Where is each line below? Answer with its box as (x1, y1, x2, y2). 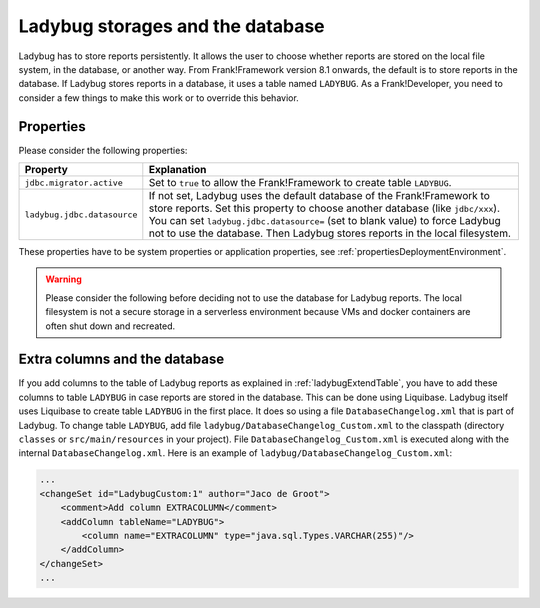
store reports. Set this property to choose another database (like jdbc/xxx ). (148, 201, 500, 215)
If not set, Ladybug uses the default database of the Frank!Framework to (148, 189, 490, 203)
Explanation (148, 163, 207, 177)
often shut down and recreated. (45, 320, 176, 332)
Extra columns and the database (18, 351, 225, 368)
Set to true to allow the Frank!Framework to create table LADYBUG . (148, 176, 452, 190)
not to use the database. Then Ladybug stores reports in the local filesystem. (148, 226, 512, 240)
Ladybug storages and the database (18, 15, 325, 37)
